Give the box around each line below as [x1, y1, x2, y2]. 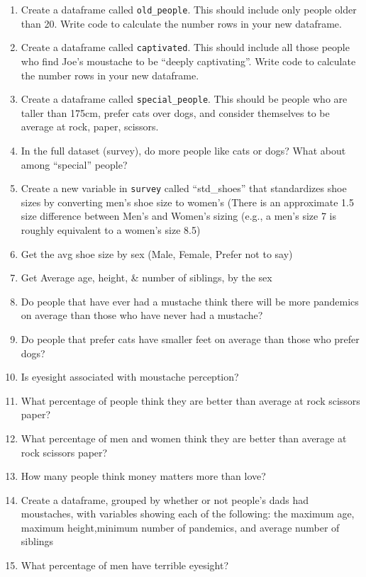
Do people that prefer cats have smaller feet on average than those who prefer [21, 331, 360, 346]
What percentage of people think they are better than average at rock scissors [21, 393, 360, 408]
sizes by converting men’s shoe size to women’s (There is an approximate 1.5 [21, 194, 354, 209]
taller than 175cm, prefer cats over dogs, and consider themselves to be [21, 105, 330, 120]
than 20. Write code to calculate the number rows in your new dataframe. [21, 16, 342, 30]
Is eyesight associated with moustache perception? [21, 369, 239, 384]
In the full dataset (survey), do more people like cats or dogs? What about [21, 142, 346, 157]
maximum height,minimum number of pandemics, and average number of [21, 520, 340, 534]
